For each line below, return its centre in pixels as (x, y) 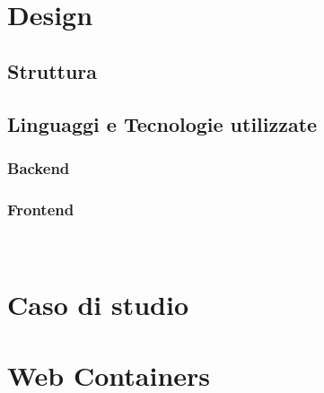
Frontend (41, 210)
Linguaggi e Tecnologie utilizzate (162, 124)
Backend (39, 168)
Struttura (53, 71)
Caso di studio (98, 305)
